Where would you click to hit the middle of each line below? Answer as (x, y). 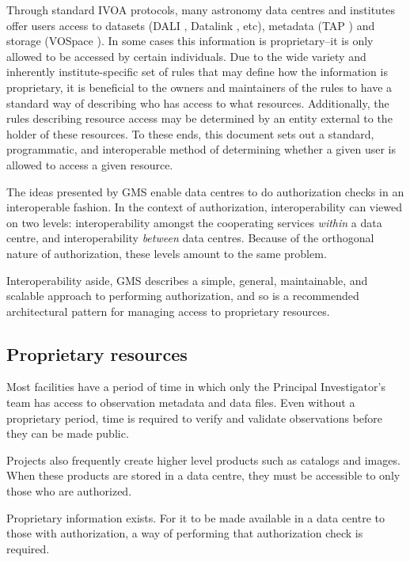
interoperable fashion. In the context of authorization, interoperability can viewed (205, 207)
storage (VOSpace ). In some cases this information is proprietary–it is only (190, 41)
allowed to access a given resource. (90, 164)
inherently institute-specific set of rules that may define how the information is (197, 72)
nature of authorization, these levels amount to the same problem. (167, 253)
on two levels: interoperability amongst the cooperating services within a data (194, 222)
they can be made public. (68, 433)
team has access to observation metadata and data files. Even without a (181, 403)
